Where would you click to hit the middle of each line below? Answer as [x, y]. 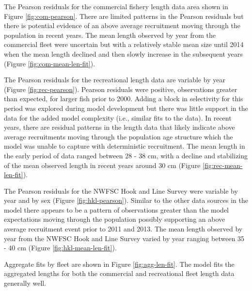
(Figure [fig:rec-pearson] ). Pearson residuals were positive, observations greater [121, 89]
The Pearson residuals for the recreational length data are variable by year [115, 80]
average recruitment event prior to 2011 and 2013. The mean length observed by [123, 229]
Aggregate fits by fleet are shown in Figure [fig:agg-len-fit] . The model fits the [119, 264]
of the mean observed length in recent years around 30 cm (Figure [102, 165]
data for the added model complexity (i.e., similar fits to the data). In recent [118, 117]
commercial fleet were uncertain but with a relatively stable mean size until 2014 [124, 44]
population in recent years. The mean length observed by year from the [110, 35]
